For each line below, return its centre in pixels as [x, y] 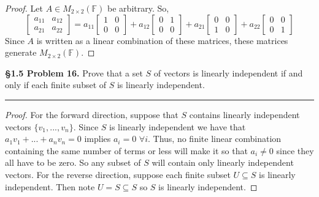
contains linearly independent [244, 114]
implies [98, 139]
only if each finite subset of [56, 85]
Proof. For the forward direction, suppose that [92, 114]
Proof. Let [24, 8]
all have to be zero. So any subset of [73, 162]
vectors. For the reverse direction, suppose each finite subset [118, 174]
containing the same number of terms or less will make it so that [126, 150]
